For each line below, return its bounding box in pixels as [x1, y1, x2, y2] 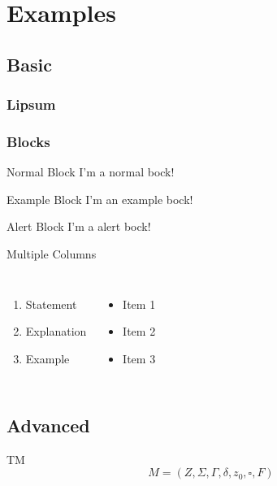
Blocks [6, 131, 50, 151]
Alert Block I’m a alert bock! [6, 218, 151, 235]
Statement [25, 295, 77, 312]
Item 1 [123, 295, 156, 312]
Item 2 [123, 323, 156, 340]
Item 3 [123, 349, 156, 367]
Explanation [25, 323, 87, 340]
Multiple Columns [6, 245, 97, 262]
